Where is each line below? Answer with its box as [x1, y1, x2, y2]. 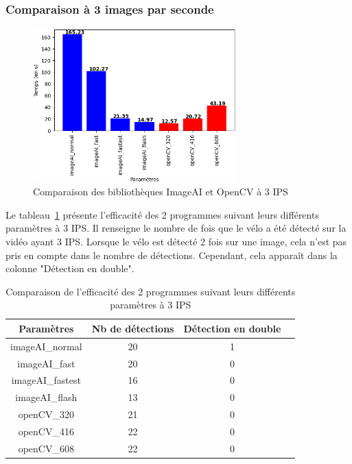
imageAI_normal [10, 339, 82, 353]
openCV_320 [18, 407, 74, 422]
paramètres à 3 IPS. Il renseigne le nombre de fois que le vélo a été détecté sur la [5, 221, 347, 235]
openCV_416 [18, 424, 74, 438]
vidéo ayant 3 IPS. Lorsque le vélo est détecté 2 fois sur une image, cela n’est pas [5, 234, 347, 248]
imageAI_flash [15, 390, 78, 404]
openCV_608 [18, 441, 74, 455]
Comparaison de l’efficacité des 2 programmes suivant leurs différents [5, 284, 296, 298]
